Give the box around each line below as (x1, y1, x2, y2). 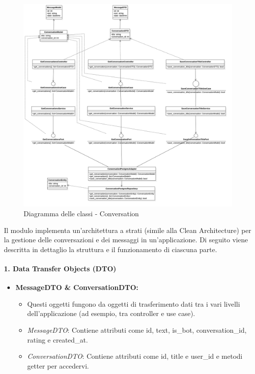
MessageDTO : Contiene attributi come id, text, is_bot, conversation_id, (27, 324, 247, 335)
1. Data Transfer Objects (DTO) (4, 263, 116, 273)
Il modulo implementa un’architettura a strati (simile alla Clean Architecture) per (4, 225, 252, 235)
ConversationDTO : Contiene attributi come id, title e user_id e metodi (27, 351, 243, 361)
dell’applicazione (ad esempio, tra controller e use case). (27, 308, 195, 318)
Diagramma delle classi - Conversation (24, 208, 139, 218)
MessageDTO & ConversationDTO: (15, 282, 139, 292)
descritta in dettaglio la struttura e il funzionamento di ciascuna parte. (4, 244, 217, 254)
